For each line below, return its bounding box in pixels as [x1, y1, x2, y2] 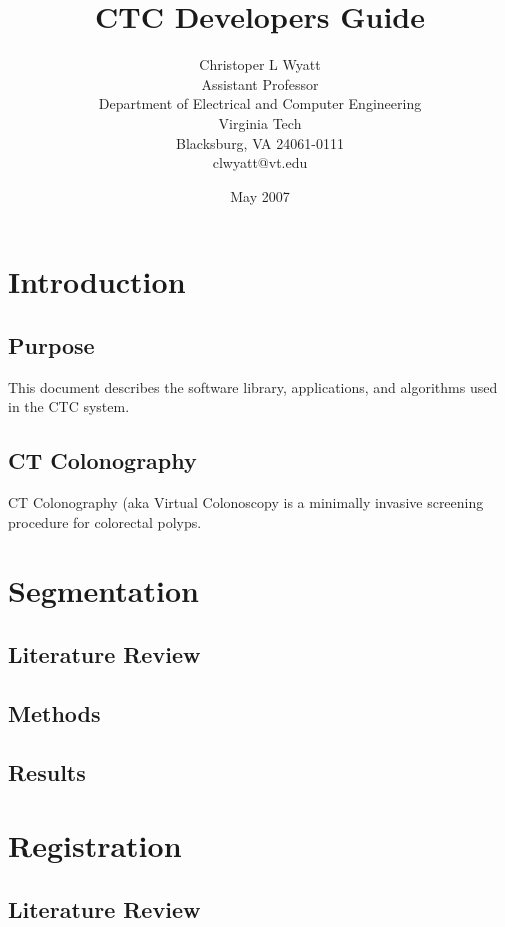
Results [8, 756, 86, 787]
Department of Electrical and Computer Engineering [98, 93, 422, 114]
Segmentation [8, 570, 199, 611]
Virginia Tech [218, 112, 302, 133]
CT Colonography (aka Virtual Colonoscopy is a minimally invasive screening [8, 492, 484, 513]
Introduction [8, 261, 186, 302]
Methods [8, 697, 101, 728]
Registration [8, 825, 182, 866]
